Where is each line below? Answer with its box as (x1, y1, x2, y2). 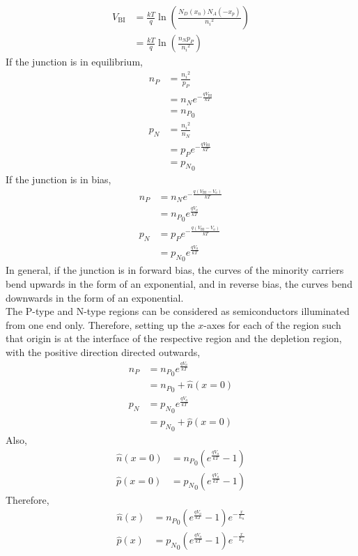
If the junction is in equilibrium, (6, 54, 143, 69)
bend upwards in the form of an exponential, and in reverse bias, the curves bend (6, 276, 352, 291)
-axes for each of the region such (203, 317, 341, 332)
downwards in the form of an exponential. (6, 290, 184, 304)
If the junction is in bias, (6, 172, 111, 187)
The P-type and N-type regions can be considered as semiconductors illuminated (6, 304, 350, 318)
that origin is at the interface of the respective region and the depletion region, (6, 331, 342, 346)
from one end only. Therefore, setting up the (6, 317, 195, 332)
